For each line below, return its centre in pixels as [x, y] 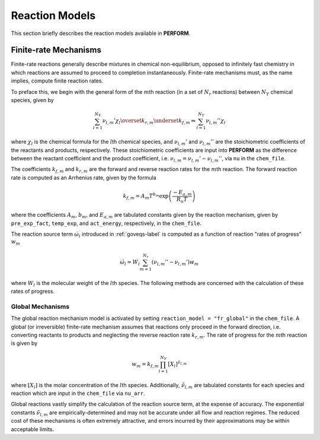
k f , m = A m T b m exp [146, 196]
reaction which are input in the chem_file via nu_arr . [78, 393]
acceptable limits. [33, 429]
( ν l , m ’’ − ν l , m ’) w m [175, 262]
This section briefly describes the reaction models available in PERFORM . [101, 33]
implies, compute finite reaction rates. [57, 81]
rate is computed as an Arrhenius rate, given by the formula [84, 178]
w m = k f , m [145, 365]
